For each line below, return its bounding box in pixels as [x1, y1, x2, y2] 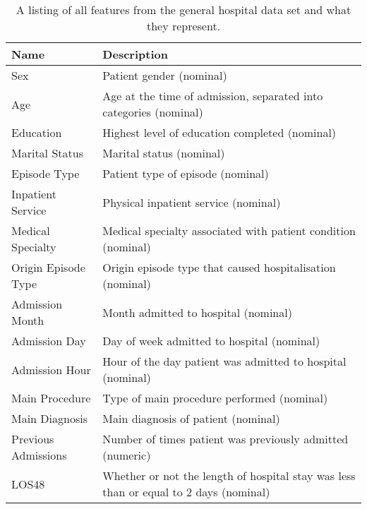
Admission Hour [11, 361, 91, 378]
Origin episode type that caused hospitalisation [102, 259, 336, 275]
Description [102, 46, 168, 62]
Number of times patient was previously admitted [102, 431, 349, 447]
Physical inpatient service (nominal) [102, 193, 281, 210]
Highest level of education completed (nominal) [102, 124, 337, 140]
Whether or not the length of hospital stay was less [102, 467, 356, 484]
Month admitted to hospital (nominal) [102, 304, 292, 321]
